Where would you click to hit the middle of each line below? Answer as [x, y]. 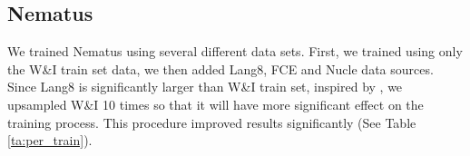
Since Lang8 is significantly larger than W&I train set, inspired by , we [205, 87]
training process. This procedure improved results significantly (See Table [212, 122]
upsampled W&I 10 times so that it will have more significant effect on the [215, 104]
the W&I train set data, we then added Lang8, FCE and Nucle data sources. [220, 68]
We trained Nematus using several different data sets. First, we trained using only [235, 51]
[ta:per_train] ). [50, 140]
